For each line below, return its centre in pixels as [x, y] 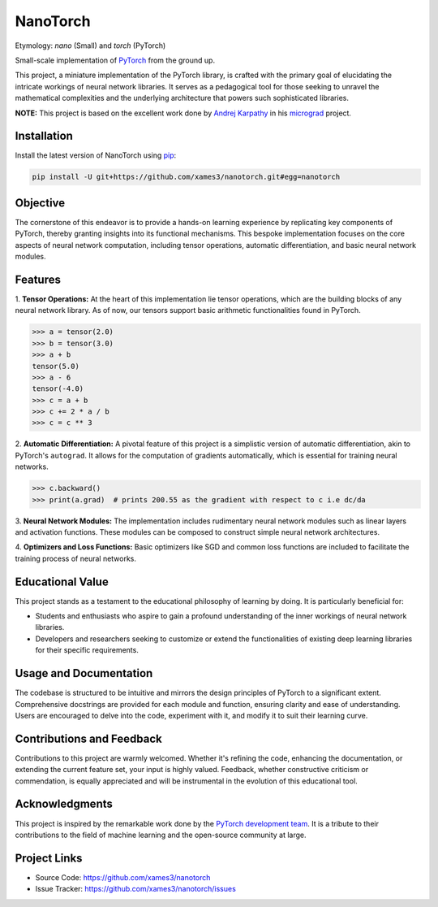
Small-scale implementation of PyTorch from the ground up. [115, 60]
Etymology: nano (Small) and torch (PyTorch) [90, 46]
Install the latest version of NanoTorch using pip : [96, 155]
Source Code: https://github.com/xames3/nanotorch [123, 877]
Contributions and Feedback [88, 738]
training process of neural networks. [76, 558]
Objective [40, 203]
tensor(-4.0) [58, 389]
